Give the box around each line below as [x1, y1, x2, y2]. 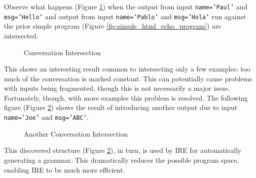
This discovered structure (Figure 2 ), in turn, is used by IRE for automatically [4, 145, 242, 155]
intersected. [4, 30, 38, 40]
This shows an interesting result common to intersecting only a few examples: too [4, 64, 251, 74]
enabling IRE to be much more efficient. [4, 164, 125, 175]
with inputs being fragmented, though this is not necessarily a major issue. [4, 83, 230, 93]
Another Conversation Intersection [24, 128, 128, 139]
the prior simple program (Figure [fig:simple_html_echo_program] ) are [4, 21, 221, 31]
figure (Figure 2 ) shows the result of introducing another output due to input [4, 102, 238, 112]
